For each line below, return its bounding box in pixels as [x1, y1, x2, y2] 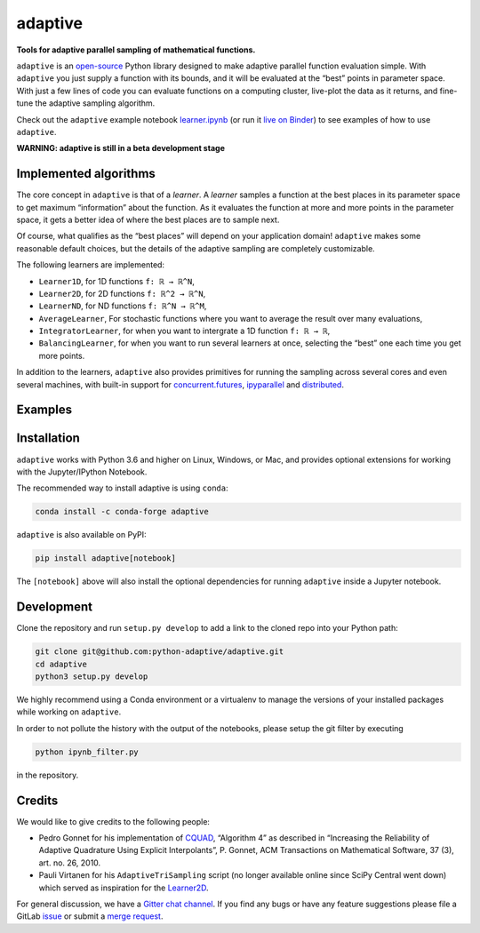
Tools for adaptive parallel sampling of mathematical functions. [16, 44, 256, 55]
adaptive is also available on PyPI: [16, 530, 147, 540]
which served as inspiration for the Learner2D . [38, 882, 209, 893]
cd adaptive [35, 658, 88, 669]
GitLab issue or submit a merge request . [16, 911, 164, 921]
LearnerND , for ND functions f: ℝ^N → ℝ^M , [38, 300, 207, 311]
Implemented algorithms [16, 166, 156, 181]
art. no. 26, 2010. [38, 857, 101, 868]
